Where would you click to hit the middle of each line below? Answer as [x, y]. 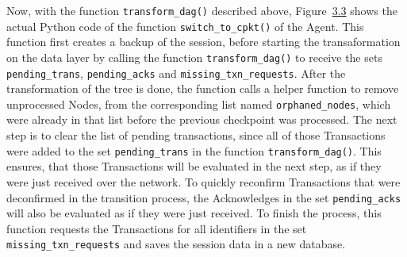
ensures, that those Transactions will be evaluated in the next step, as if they [194, 166]
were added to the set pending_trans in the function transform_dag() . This [194, 150]
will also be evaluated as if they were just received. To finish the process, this [194, 213]
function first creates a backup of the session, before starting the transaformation [203, 42]
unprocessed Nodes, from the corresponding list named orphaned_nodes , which [199, 104]
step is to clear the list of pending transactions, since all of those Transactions [196, 135]
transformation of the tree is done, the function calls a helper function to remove [203, 88]
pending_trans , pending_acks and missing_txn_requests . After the [176, 73]
